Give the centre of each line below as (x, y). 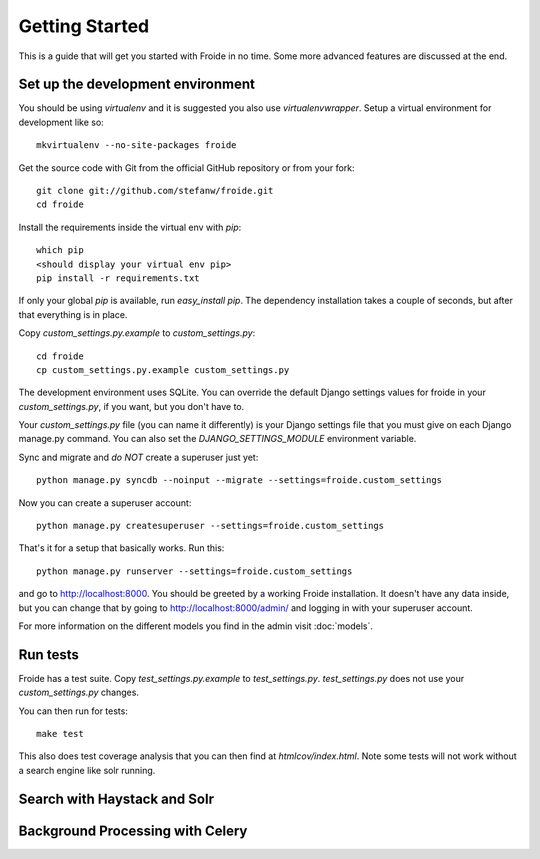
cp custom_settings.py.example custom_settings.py (163, 369)
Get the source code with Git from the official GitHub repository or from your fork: (186, 167)
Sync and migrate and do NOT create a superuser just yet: (138, 457)
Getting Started (84, 26)
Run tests (48, 654)
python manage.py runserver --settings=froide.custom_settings (194, 571)
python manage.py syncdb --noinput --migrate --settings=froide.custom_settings (239, 480)
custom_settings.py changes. (79, 692)
